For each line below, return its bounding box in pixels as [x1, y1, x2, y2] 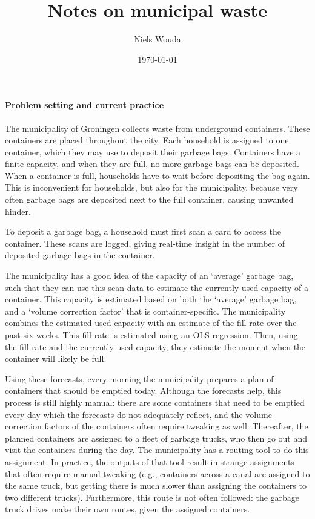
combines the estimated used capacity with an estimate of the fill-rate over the [5, 316, 297, 329]
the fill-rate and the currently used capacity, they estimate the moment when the [5, 340, 306, 353]
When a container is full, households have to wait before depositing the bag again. [5, 169, 310, 181]
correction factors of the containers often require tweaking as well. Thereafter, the [5, 420, 308, 432]
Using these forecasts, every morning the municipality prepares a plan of [5, 372, 274, 385]
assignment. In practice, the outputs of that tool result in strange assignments [5, 455, 294, 468]
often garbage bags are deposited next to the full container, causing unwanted [5, 193, 294, 206]
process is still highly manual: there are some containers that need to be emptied [5, 396, 305, 408]
